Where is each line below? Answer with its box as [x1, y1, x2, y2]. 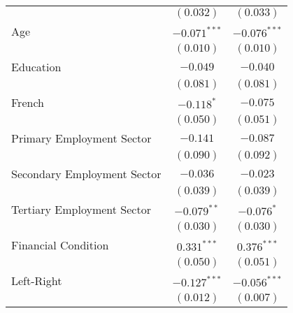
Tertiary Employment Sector [11, 201, 151, 217]
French [11, 94, 44, 110]
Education [11, 59, 62, 75]
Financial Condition [11, 237, 109, 253]
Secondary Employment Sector [11, 166, 162, 182]
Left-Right [11, 272, 62, 289]
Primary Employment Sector [11, 130, 152, 146]
